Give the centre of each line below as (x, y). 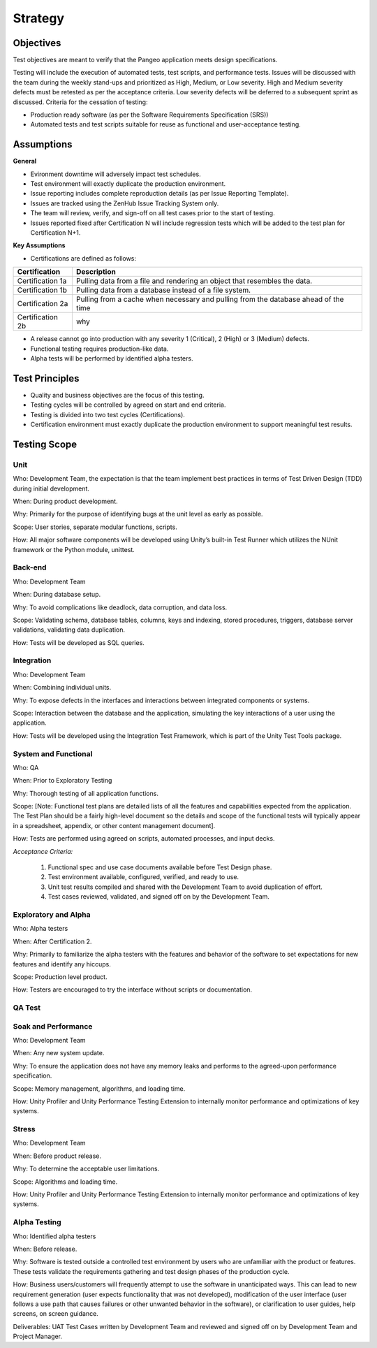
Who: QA (26, 767)
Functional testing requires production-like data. (99, 349)
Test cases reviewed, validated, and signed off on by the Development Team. (159, 897)
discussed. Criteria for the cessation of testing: (80, 102)
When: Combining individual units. (62, 688)
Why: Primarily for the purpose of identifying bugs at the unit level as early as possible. (138, 514)
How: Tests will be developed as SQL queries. (79, 642)
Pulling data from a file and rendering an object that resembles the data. (194, 281)
